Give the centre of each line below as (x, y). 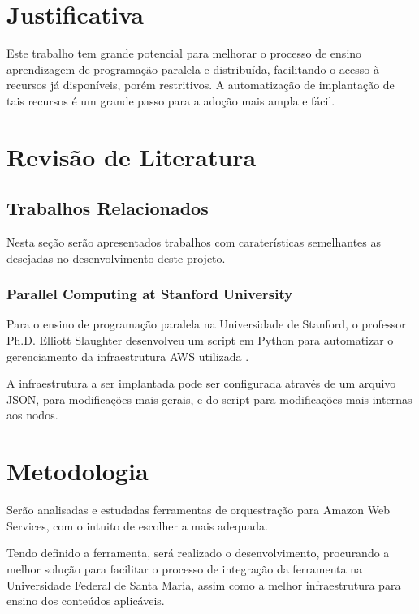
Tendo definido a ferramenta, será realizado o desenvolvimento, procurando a (198, 553)
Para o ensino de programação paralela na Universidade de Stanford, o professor (206, 324)
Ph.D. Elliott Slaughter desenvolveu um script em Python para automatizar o (200, 340)
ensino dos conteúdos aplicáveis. (86, 601)
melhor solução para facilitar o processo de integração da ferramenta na (184, 568)
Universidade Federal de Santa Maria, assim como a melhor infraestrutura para (204, 584)
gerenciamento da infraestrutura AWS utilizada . (128, 356)
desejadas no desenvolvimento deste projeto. (116, 258)
